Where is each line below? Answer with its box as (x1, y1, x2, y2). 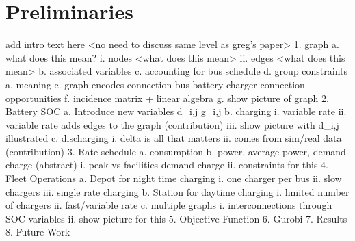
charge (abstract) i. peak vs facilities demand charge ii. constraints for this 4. (5, 157, 328, 172)
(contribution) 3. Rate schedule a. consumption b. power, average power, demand (5, 144, 346, 158)
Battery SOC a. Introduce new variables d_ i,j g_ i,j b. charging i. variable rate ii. (5, 104, 347, 118)
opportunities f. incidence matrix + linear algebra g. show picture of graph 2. (5, 90, 329, 105)
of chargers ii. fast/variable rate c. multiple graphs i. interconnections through (5, 198, 332, 212)
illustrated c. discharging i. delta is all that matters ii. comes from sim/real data (5, 131, 342, 145)
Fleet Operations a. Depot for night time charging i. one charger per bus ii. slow (5, 171, 342, 186)
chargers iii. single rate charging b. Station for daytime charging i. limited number (5, 184, 350, 199)
